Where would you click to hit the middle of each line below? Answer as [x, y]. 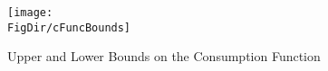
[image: [30, 13]
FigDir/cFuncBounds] [69, 27]
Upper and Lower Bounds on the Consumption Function [164, 56]
